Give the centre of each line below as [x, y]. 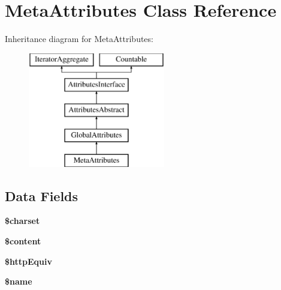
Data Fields [42, 195]
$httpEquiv [29, 261]
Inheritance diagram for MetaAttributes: [79, 39]
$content [23, 241]
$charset [22, 221]
